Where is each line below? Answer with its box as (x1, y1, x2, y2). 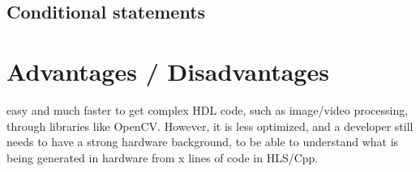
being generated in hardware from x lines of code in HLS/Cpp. (6, 149, 319, 166)
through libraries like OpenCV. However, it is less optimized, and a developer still (6, 117, 414, 134)
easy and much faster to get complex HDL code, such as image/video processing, (6, 101, 409, 118)
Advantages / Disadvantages (6, 54, 329, 87)
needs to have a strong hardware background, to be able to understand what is (6, 133, 399, 150)
